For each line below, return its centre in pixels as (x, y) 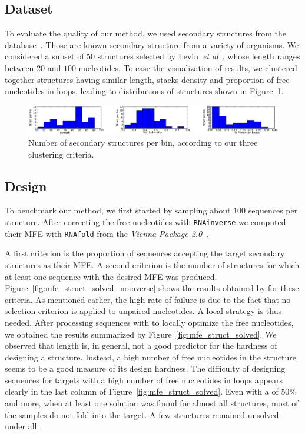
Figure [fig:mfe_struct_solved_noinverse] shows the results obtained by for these (152, 288)
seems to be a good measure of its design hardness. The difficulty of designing (145, 368)
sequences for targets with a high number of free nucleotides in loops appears (144, 380)
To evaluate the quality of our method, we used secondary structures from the (146, 33)
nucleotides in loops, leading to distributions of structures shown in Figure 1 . (144, 91)
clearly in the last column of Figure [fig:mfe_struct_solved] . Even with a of (142, 391)
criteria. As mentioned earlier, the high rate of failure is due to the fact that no (148, 299)
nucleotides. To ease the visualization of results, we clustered (188, 67)
